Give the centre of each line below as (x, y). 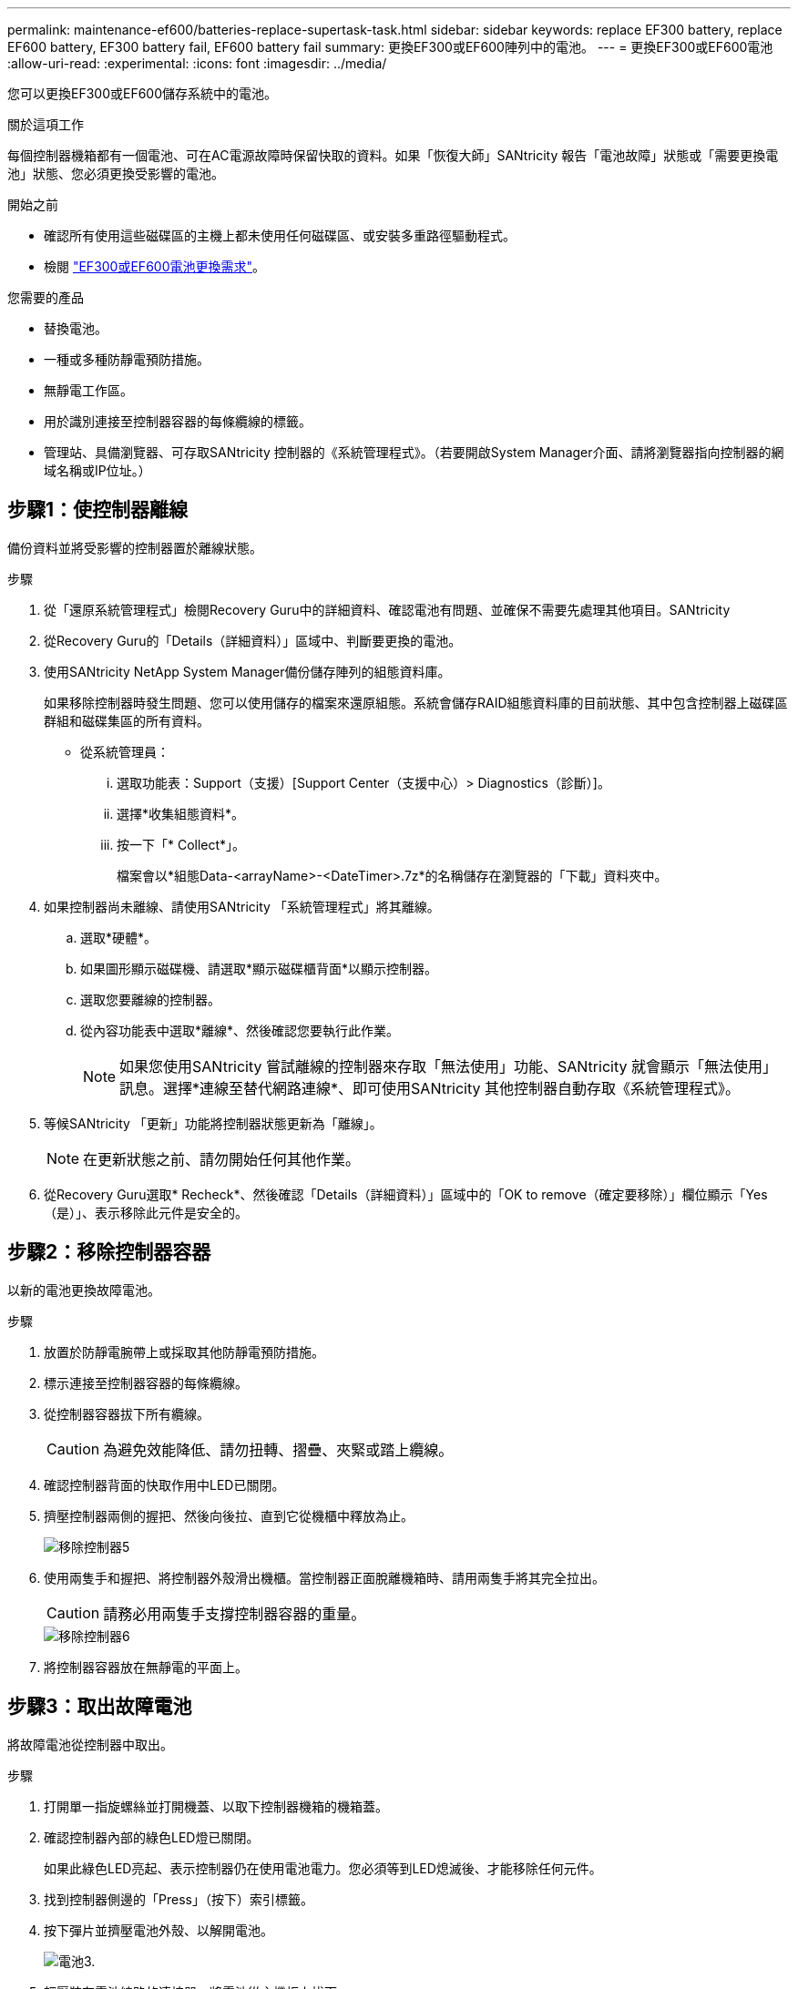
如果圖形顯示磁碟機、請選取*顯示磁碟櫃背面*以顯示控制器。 (259, 968)
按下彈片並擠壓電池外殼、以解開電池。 (159, 1930)
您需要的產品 (46, 297)
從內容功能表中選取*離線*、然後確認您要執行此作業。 (240, 1030)
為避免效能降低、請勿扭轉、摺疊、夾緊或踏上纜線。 (278, 1449)
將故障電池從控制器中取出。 (90, 1744)
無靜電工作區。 (88, 390)
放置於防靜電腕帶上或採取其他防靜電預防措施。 (184, 1351)
